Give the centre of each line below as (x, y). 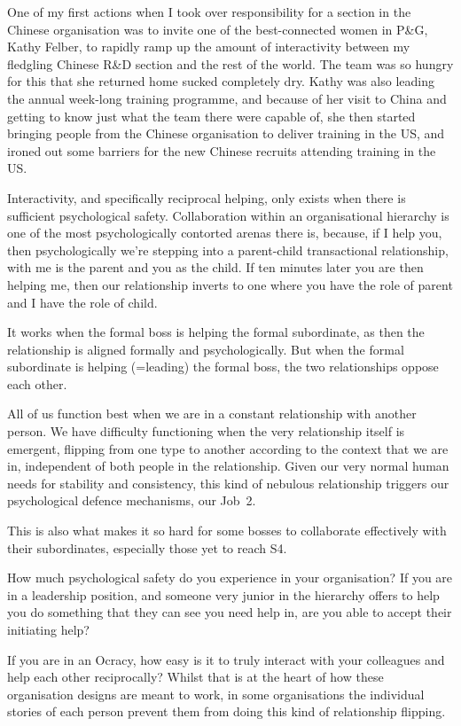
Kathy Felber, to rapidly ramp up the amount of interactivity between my (209, 47)
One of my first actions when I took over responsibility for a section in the (209, 12)
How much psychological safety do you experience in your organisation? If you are (230, 578)
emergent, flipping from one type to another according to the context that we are (228, 448)
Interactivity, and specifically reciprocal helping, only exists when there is (207, 197)
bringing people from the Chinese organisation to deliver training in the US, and (226, 133)
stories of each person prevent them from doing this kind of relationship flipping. (227, 711)
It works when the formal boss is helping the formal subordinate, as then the (216, 332)
